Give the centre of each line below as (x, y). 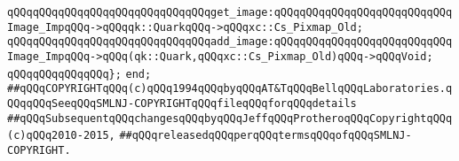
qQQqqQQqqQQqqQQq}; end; (79, 74)
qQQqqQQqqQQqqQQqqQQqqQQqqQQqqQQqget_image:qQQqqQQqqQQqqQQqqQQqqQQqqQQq (230, 12)
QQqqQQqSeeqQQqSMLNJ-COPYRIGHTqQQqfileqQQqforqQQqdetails (182, 103)
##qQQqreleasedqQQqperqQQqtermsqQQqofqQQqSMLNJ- (265, 136)
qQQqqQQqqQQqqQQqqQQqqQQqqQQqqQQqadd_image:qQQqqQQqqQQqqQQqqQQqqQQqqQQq (230, 42)
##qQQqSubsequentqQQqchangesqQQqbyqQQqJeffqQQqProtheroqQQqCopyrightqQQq (230, 118)
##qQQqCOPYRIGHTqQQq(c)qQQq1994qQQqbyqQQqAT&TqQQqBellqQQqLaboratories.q (230, 89)
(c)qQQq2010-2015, (61, 136)
